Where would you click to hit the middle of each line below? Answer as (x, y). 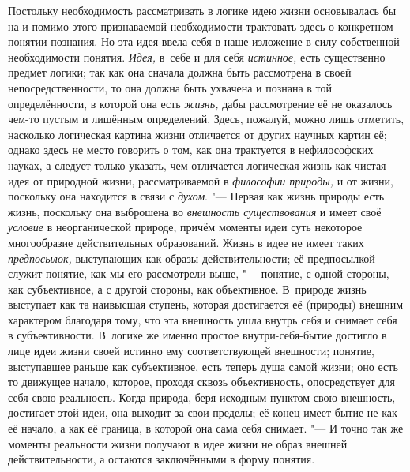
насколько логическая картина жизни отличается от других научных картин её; (197, 134)
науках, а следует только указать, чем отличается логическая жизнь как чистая (197, 165)
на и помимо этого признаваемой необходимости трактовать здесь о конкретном (201, 26)
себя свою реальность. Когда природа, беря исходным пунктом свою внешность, (202, 397)
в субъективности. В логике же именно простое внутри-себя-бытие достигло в (197, 335)
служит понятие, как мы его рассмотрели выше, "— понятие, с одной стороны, (199, 273)
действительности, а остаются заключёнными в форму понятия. (162, 459)
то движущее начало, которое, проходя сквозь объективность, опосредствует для (201, 382)
